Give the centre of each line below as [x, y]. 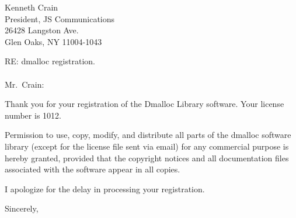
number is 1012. [33, 115]
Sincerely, [22, 208]
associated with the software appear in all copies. [93, 169]
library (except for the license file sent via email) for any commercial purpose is [147, 146]
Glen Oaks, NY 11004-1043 [53, 41]
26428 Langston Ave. [42, 30]
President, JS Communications [60, 18]
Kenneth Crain [32, 7]
